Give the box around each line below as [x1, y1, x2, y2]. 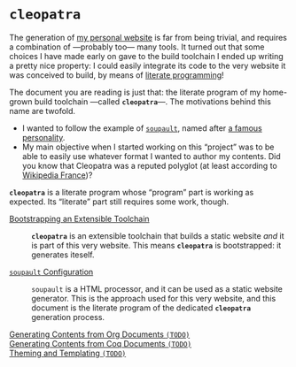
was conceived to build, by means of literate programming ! [9, 69, 224, 80]
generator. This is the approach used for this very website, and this [31, 293, 277, 303]
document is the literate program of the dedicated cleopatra [31, 302, 251, 313]
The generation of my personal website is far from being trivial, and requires [9, 32, 288, 42]
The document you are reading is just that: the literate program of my [9, 87, 261, 97]
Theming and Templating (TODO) [9, 348, 127, 358]
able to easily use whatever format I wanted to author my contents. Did [21, 150, 281, 161]
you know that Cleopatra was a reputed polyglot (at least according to [21, 160, 277, 171]
